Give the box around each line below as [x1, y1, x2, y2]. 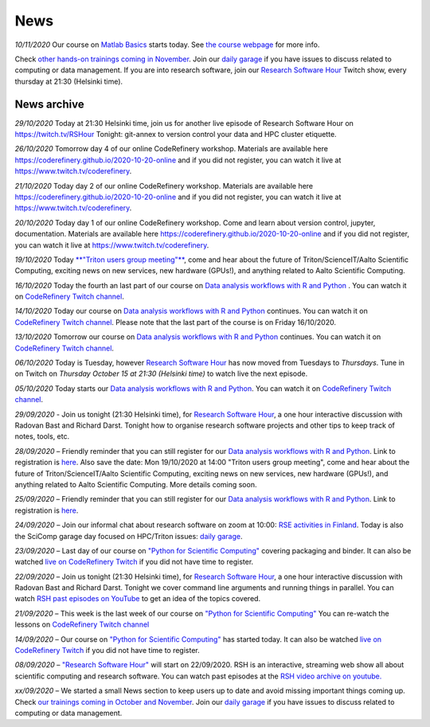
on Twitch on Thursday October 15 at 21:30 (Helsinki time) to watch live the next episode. [14, 369, 308, 378]
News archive [14, 97, 84, 111]
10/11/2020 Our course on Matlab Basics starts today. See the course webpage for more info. [14, 40, 320, 49]
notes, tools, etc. [14, 432, 70, 441]
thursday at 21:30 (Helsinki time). [14, 76, 123, 86]
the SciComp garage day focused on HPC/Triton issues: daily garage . [14, 531, 243, 541]
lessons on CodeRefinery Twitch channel [14, 620, 150, 629]
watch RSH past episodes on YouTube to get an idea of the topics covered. [14, 594, 261, 604]
